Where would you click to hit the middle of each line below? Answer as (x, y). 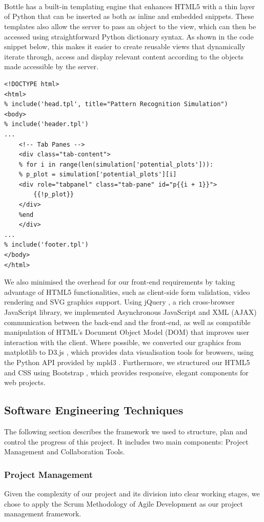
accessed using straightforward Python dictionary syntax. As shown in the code (129, 36)
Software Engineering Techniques (94, 410)
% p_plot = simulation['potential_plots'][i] (98, 175)
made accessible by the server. (51, 66)
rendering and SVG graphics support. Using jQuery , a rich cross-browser (119, 302)
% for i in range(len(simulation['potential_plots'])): (116, 164)
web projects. (25, 382)
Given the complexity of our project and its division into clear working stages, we (132, 493)
